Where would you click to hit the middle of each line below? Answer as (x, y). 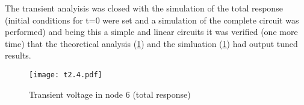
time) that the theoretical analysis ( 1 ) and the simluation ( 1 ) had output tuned (151, 43)
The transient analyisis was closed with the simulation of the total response (144, 8)
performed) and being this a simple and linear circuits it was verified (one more (151, 32)
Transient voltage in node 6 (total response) (110, 94)
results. (18, 55)
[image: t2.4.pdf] (66, 75)
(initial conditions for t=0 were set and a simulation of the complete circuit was (152, 20)
